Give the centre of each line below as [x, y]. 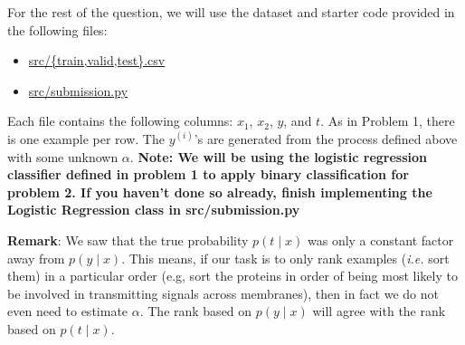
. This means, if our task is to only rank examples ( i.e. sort [285, 258]
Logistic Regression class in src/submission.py [154, 210]
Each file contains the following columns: [120, 121]
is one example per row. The [86, 138]
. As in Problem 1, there [388, 121]
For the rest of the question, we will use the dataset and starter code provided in [231, 12]
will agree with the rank [379, 311]
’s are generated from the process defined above [326, 138]
